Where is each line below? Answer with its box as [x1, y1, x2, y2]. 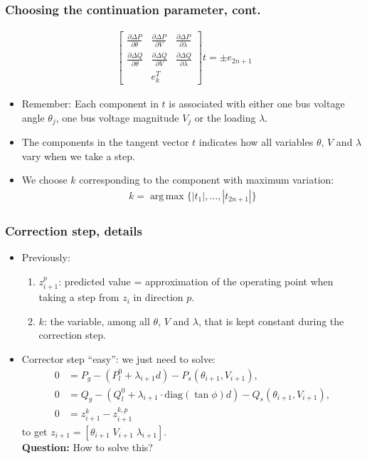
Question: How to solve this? [21, 439, 153, 454]
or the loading [194, 110, 256, 125]
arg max [149, 191, 184, 201]
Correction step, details [5, 221, 142, 239]
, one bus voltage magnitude [55, 110, 179, 125]
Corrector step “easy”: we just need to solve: [21, 351, 216, 366]
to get [21, 423, 48, 438]
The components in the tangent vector [21, 134, 189, 149]
